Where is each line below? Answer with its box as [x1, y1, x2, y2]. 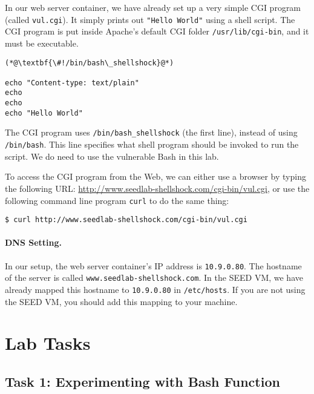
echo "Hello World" [5, 108, 83, 117]
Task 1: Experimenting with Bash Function [5, 372, 280, 390]
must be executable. [5, 36, 79, 49]
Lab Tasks [5, 330, 91, 355]
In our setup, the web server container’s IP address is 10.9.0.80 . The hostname [5, 259, 302, 272]
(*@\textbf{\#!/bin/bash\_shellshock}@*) [5, 58, 174, 67]
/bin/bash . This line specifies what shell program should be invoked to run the [5, 138, 299, 151]
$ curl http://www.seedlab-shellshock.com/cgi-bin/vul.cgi [5, 215, 247, 225]
